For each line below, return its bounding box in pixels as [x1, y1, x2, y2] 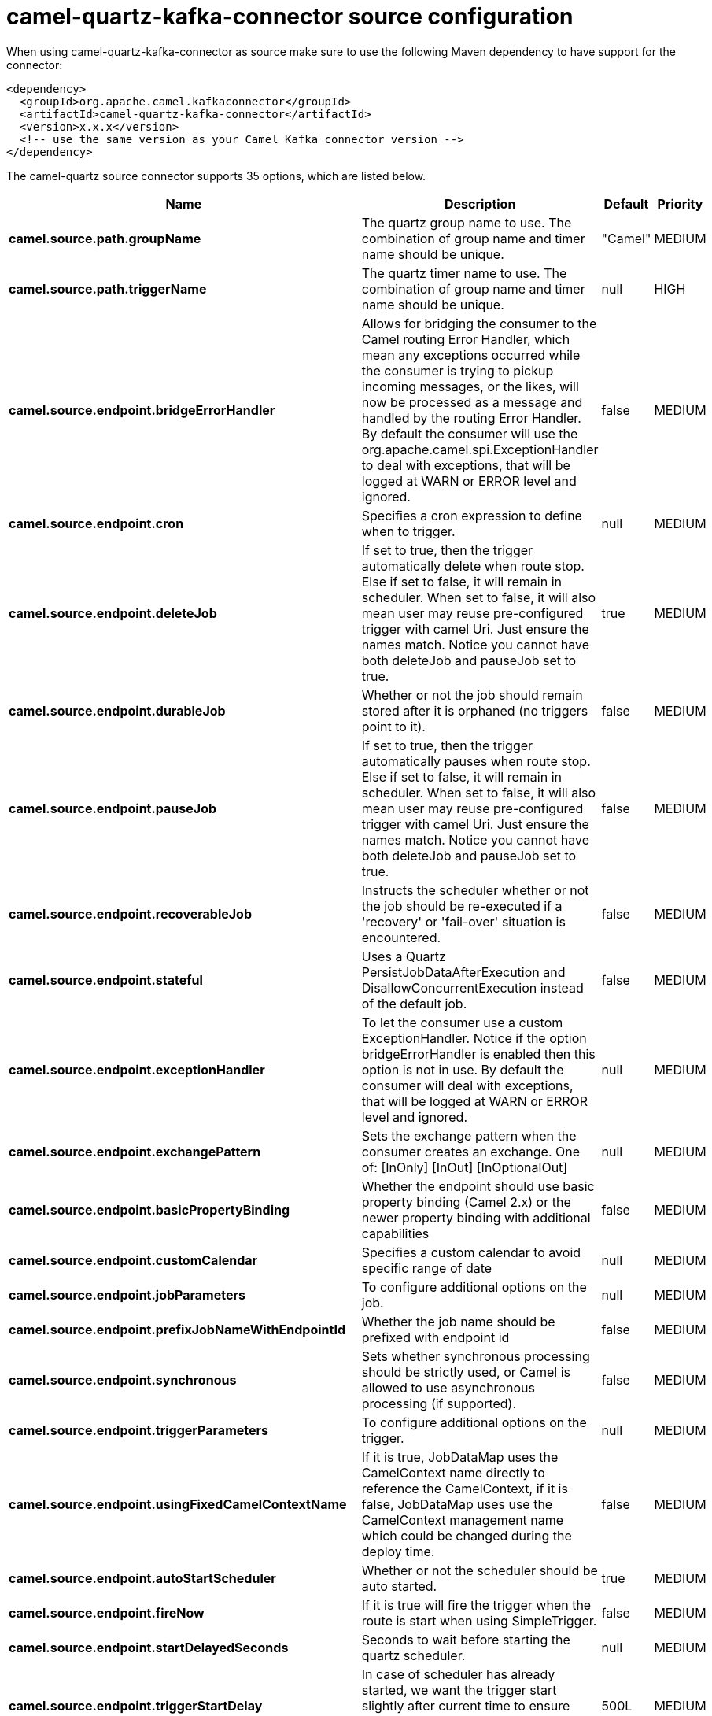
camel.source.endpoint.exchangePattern [9, 1143, 261, 1159]
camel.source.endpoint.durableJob [9, 702, 226, 719]
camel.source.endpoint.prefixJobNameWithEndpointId [9, 1321, 345, 1337]
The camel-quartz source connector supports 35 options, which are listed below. [6, 168, 426, 183]
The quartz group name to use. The [361, 214, 572, 231]
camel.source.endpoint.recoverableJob [9, 905, 253, 922]
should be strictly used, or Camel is [361, 1363, 571, 1380]
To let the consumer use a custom [361, 1014, 563, 1030]
